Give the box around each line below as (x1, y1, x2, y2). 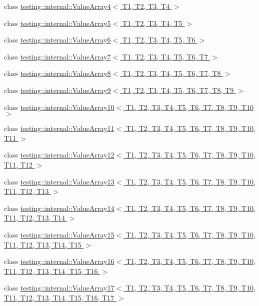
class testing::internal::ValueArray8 (4, 68, 111, 78)
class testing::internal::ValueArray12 (4, 149, 114, 160)
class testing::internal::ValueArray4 (4, 1, 111, 11)
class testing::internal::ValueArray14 (4, 202, 114, 213)
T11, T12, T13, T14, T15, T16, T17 (4, 292, 114, 302)
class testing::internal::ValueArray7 (4, 51, 111, 61)
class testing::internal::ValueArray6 (4, 34, 111, 45)
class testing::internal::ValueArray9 (4, 84, 111, 95)
